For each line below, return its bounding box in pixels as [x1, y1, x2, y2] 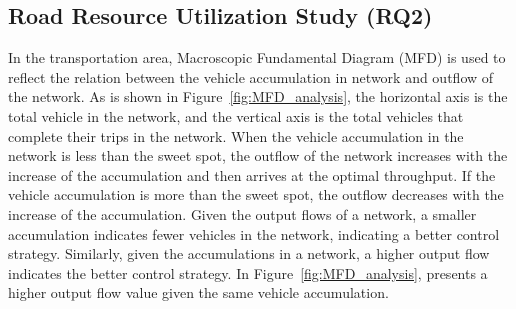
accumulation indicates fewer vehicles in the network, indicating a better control [8, 223, 500, 244]
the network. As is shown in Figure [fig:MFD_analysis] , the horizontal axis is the [8, 86, 508, 107]
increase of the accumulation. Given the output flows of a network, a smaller [8, 203, 477, 224]
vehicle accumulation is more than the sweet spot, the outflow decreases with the [8, 184, 504, 205]
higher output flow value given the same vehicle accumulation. [8, 282, 389, 303]
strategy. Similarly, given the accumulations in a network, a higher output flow [8, 243, 490, 264]
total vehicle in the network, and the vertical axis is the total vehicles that [8, 105, 464, 126]
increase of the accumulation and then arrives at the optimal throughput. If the [8, 164, 496, 185]
